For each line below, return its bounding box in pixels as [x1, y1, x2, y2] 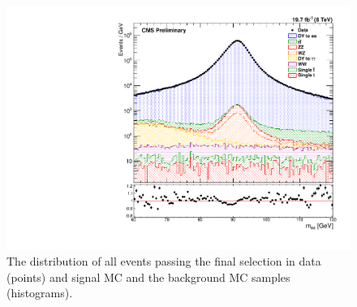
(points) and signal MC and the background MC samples [6, 268, 290, 285]
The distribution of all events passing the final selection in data [6, 253, 321, 270]
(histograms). [6, 284, 73, 301]
